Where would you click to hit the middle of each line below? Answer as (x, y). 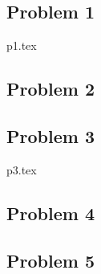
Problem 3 (50, 135)
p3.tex (22, 169)
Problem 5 (50, 260)
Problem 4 (50, 213)
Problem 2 (50, 89)
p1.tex (22, 45)
